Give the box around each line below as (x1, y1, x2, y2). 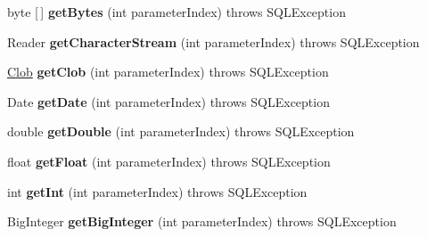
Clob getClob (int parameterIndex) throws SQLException (7, 62, 329, 81)
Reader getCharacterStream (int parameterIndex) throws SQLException (7, 32, 420, 51)
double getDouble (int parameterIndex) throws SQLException (7, 122, 355, 141)
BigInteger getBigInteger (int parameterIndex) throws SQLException (7, 212, 397, 231)
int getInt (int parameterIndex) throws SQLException (7, 182, 308, 200)
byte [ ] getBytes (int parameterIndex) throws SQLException (7, 3, 346, 20)
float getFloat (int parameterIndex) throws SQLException (7, 151, 331, 170)
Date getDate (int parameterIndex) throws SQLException (7, 92, 330, 110)
